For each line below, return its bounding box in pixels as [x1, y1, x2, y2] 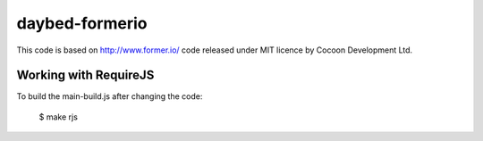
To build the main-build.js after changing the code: [16, 91, 203, 102]
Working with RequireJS [16, 68, 155, 83]
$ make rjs [38, 112, 78, 122]
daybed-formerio [16, 13, 148, 33]
